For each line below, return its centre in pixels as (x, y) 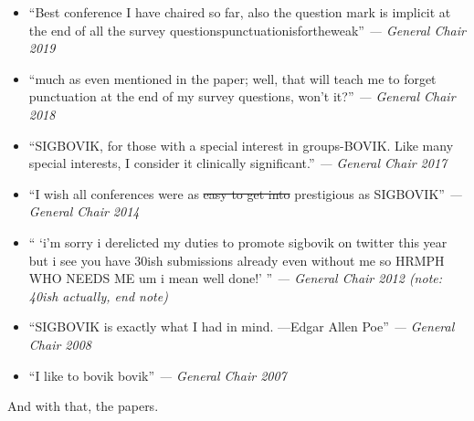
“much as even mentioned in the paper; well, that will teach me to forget (232, 78)
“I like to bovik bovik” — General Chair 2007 (158, 375)
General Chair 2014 (84, 211)
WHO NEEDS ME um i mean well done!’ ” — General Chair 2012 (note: (236, 278)
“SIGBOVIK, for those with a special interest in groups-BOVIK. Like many (241, 145)
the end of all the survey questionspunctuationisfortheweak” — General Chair (247, 30)
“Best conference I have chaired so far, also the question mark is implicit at (240, 12)
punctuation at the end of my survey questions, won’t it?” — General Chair (242, 96)
